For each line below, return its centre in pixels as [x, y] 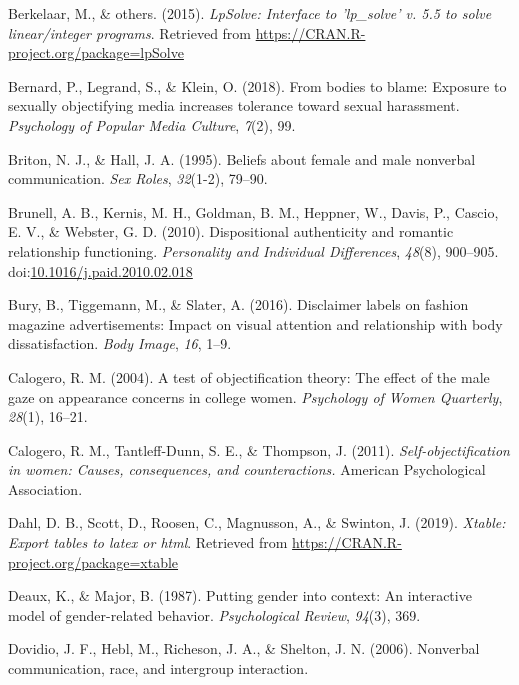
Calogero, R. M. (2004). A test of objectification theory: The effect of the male [249, 376]
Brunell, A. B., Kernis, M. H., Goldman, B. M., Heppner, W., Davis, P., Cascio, [253, 211]
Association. [45, 488]
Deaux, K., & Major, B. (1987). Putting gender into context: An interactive [240, 595]
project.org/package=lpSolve [96, 52]
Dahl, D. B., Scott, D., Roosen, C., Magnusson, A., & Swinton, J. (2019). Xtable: [257, 522]
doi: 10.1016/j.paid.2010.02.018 [100, 270]
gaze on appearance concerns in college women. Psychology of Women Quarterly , [255, 396]
